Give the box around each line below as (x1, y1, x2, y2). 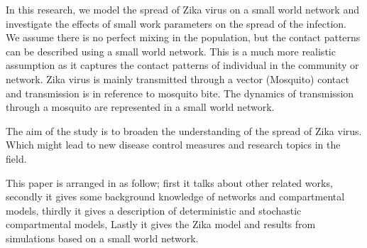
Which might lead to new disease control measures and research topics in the (6, 137, 341, 152)
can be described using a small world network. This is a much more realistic (6, 43, 336, 58)
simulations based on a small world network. (6, 230, 199, 245)
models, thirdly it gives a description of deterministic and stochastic (6, 203, 302, 217)
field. (6, 151, 27, 166)
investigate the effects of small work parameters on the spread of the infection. (6, 16, 346, 31)
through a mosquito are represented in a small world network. (6, 99, 275, 114)
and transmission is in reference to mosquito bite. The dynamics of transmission (6, 85, 354, 100)
